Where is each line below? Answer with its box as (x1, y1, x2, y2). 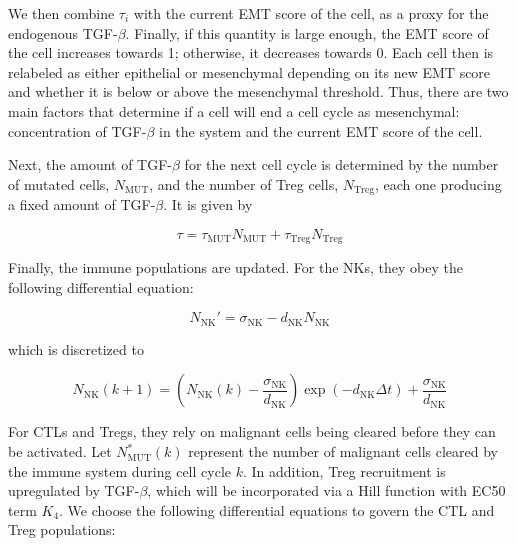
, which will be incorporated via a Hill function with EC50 (147, 480, 506, 501)
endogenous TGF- (8, 22, 118, 43)
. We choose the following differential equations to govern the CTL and (59, 499, 495, 520)
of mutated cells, (8, 173, 110, 194)
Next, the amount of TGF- (8, 154, 173, 175)
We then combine (8, 3, 115, 23)
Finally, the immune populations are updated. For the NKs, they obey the (8, 257, 463, 278)
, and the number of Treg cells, (149, 173, 339, 194)
